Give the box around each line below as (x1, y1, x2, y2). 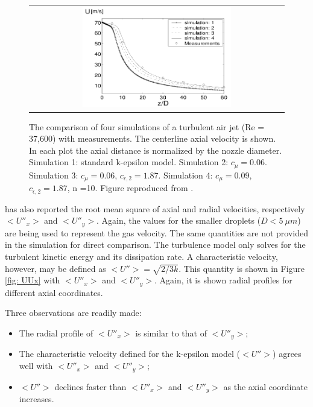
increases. (19, 392, 54, 405)
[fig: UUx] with (5, 274, 60, 286)
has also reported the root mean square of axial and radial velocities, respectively (5, 202, 305, 215)
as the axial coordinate (223, 380, 308, 393)
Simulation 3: (29, 168, 78, 181)
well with (19, 359, 53, 372)
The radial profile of (19, 327, 93, 339)
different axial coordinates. (5, 286, 103, 298)
